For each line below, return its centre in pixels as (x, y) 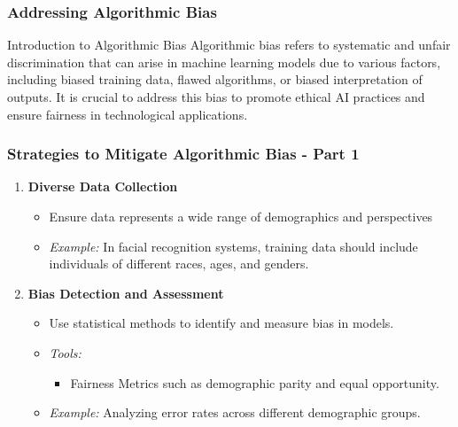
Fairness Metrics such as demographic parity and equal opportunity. (255, 382)
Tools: (65, 352)
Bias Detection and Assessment (126, 293)
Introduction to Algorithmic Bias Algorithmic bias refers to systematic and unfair (229, 45)
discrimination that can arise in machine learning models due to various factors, (224, 62)
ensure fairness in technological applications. (128, 114)
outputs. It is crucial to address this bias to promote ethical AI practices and (216, 97)
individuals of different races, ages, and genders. (179, 264)
